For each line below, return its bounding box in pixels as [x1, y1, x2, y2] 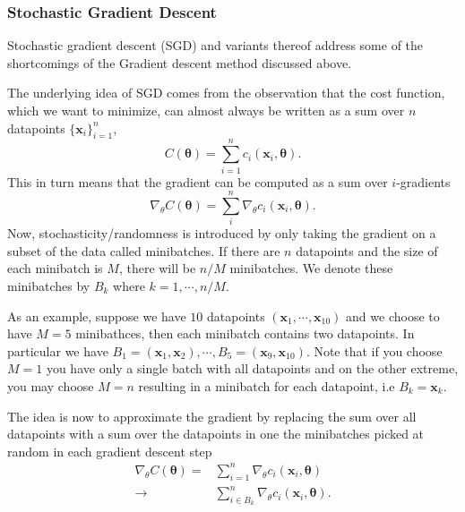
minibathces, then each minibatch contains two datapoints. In [75, 324, 415, 343]
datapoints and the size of [296, 241, 438, 260]
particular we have [7, 341, 108, 360]
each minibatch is [7, 259, 103, 277]
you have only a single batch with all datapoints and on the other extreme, [46, 359, 459, 378]
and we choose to [346, 306, 440, 325]
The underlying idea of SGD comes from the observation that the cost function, [7, 83, 445, 102]
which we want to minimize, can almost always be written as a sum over [7, 101, 405, 119]
